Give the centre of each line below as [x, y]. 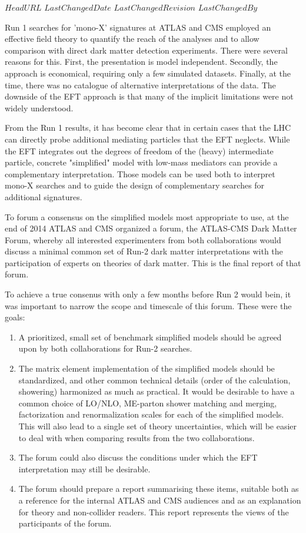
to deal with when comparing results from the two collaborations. [137, 437]
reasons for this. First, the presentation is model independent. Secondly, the [141, 62]
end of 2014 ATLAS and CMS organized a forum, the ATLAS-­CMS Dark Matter [151, 228]
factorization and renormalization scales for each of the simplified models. [151, 414]
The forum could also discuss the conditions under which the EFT [138, 457]
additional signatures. [44, 196]
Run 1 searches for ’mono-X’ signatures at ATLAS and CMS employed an [138, 27]
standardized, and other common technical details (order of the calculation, [154, 380]
